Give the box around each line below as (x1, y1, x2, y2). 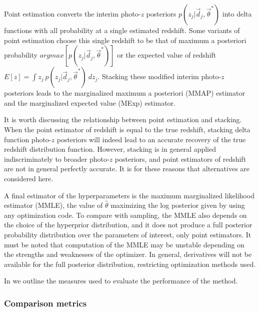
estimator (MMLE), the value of (4, 200, 103, 210)
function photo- (4, 134, 51, 144)
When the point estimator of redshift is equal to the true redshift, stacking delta (4, 124, 250, 134)
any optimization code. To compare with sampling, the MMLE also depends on (4, 209, 247, 220)
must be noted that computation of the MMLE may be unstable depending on (4, 239, 244, 249)
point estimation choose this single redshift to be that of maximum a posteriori (4, 35, 246, 45)
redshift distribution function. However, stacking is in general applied (4, 144, 216, 154)
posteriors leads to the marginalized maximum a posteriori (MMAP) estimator (4, 88, 245, 98)
